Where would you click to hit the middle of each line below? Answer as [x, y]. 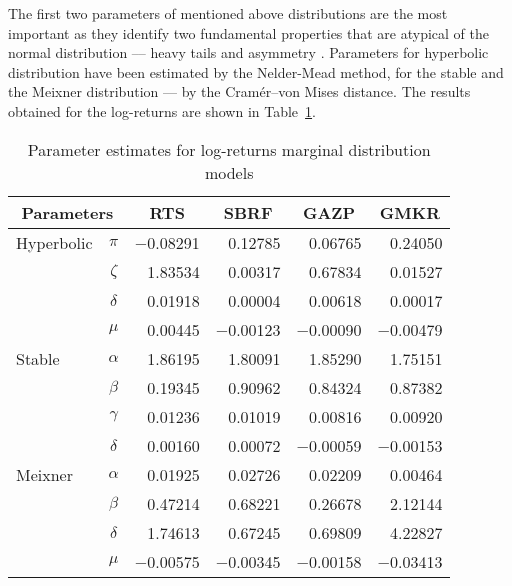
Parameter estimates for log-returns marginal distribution [229, 149]
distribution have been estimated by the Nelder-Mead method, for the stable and [256, 71]
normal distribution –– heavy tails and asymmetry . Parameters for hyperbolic [248, 52]
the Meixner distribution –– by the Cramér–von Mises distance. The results [239, 91]
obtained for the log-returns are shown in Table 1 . [162, 110]
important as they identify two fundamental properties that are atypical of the [249, 32]
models [229, 172]
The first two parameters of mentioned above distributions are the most [228, 13]
